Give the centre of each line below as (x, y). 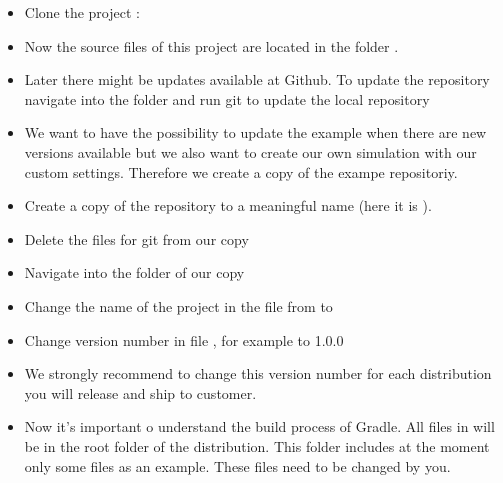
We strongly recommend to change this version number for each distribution (258, 373)
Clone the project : (82, 12)
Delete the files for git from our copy (136, 238)
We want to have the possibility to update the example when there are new (255, 132)
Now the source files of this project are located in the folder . (211, 45)
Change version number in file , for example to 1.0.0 (184, 339)
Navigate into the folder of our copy (134, 272)
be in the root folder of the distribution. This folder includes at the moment (257, 445)
